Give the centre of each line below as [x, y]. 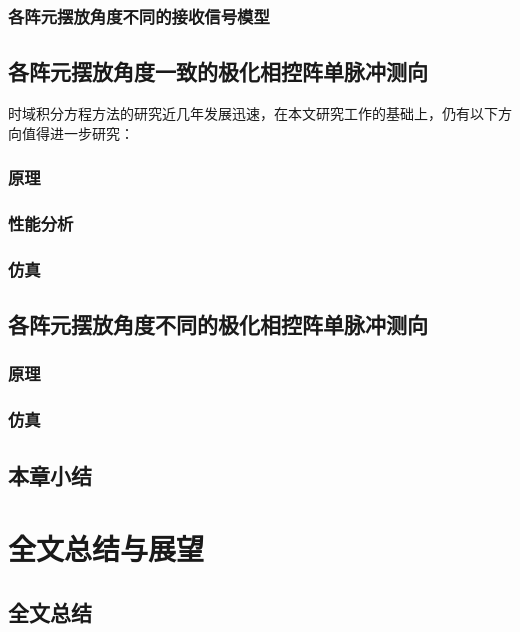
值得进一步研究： [77, 132]
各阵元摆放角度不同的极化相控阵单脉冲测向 [218, 324]
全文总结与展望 [106, 548]
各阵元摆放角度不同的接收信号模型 [139, 15]
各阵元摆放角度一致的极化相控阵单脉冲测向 [218, 71]
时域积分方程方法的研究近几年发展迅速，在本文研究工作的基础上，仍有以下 [253, 113]
